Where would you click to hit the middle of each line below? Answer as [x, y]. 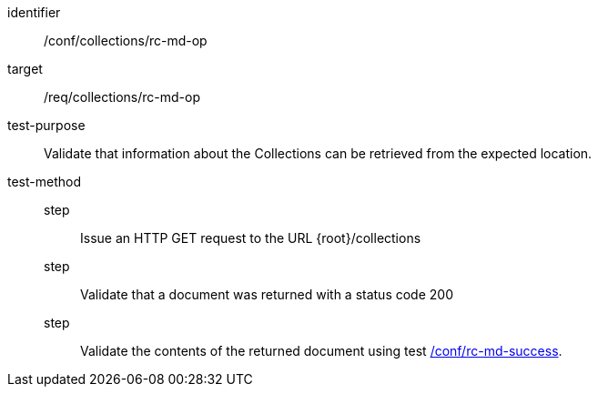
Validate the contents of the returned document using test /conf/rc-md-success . [321, 351]
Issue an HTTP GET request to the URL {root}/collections [251, 238]
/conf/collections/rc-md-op [126, 40]
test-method [44, 182]
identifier [34, 12]
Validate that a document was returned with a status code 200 [267, 294]
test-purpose [46, 125]
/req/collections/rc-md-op [122, 97]
